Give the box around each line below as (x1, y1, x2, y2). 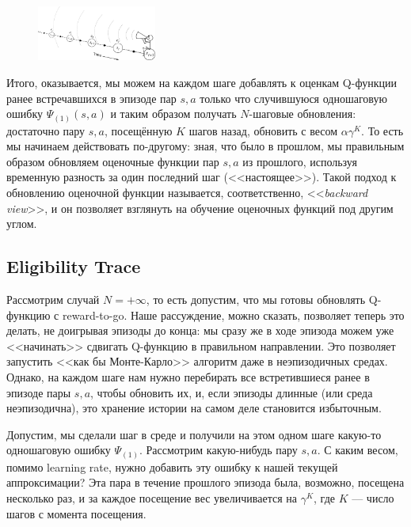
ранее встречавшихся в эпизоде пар (6, 89, 177, 106)
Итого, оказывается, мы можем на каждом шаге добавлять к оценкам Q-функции (6, 74, 397, 90)
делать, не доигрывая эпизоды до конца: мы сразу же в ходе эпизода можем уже (6, 322, 394, 339)
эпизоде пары (6, 384, 71, 400)
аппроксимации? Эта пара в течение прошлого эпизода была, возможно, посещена (6, 474, 405, 491)
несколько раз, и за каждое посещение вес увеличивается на (6, 490, 297, 506)
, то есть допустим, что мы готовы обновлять (146, 291, 366, 308)
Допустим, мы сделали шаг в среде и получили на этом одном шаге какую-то (6, 426, 382, 442)
